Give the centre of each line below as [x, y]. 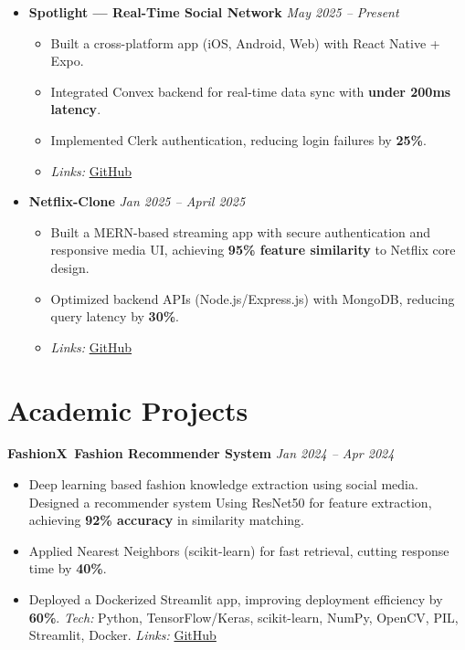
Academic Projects [128, 409]
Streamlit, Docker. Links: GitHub [122, 635]
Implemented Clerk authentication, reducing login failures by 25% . [238, 139]
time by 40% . [68, 568]
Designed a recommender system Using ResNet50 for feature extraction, [230, 502]
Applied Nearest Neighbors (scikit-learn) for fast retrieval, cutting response [239, 550]
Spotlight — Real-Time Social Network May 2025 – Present [214, 12]
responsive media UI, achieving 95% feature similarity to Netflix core [253, 250]
